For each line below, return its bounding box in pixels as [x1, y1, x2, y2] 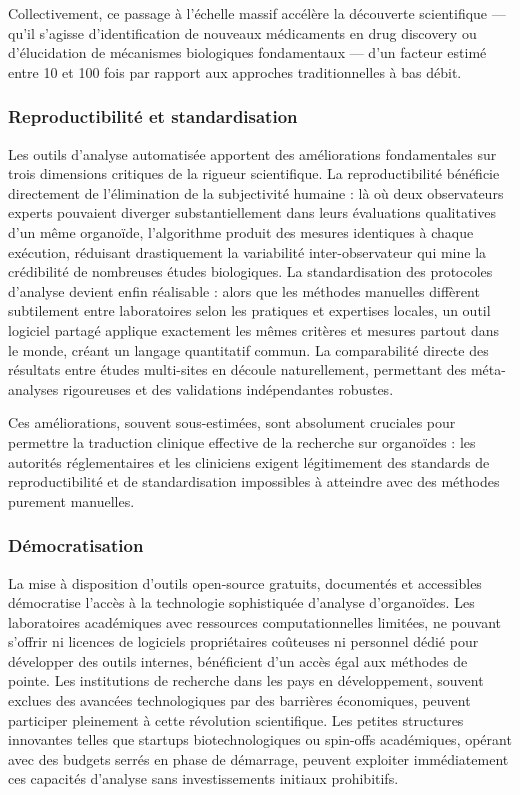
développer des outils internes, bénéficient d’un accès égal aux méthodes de [8, 650, 468, 671]
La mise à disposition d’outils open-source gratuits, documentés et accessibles [8, 572, 482, 593]
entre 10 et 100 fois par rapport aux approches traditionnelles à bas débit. [8, 61, 462, 82]
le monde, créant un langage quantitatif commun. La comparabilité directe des [8, 339, 489, 360]
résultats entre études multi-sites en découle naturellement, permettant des [8, 359, 467, 380]
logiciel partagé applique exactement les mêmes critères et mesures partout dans [8, 319, 499, 340]
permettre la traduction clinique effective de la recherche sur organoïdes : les [8, 431, 476, 452]
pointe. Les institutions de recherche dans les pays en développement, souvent [8, 670, 484, 691]
